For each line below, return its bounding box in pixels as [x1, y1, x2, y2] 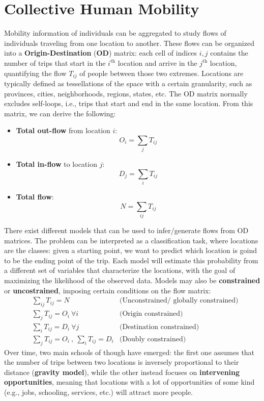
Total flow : [16, 191, 54, 202]
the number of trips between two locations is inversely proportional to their [4, 357, 239, 367]
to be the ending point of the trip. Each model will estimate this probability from [4, 255, 258, 265]
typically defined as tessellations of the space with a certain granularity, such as [4, 78, 252, 88]
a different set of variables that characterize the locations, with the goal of [4, 265, 236, 275]
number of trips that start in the [4, 57, 106, 68]
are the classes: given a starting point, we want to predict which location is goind [4, 245, 257, 256]
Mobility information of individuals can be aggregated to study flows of [4, 28, 226, 38]
